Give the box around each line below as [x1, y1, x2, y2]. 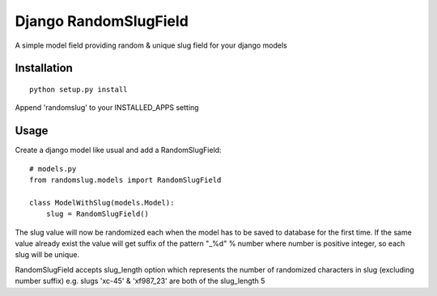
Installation [15, 61, 73, 75]
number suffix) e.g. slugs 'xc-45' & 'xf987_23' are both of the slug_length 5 [15, 276, 265, 286]
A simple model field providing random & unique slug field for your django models [15, 40, 287, 50]
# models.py [29, 164, 77, 173]
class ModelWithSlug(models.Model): [29, 198, 175, 207]
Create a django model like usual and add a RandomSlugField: [15, 146, 222, 155]
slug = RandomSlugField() [45, 209, 150, 218]
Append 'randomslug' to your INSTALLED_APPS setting [15, 103, 199, 112]
